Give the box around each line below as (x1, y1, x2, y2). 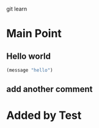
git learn (6, 6, 28, 12)
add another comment (6, 84, 93, 94)
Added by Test (6, 108, 82, 122)
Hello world (6, 51, 51, 61)
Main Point (6, 27, 62, 40)
